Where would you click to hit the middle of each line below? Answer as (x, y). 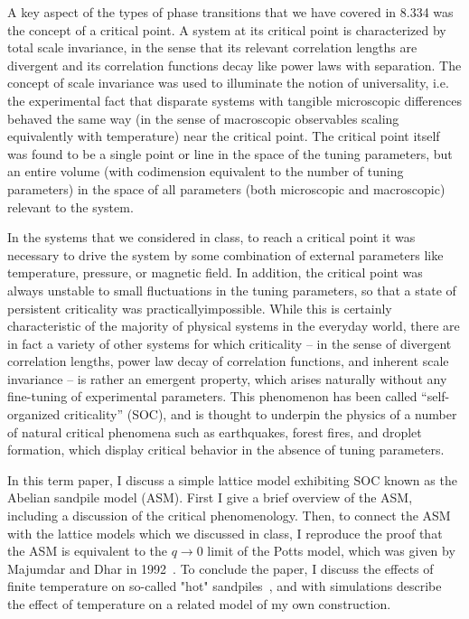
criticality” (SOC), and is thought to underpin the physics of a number (261, 414)
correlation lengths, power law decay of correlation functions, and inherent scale (228, 361)
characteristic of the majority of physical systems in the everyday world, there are (234, 326)
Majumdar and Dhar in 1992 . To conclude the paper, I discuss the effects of (220, 568)
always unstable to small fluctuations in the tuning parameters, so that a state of (232, 290)
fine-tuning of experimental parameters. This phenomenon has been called (212, 396)
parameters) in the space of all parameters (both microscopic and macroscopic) (226, 188)
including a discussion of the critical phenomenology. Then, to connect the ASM (229, 516)
